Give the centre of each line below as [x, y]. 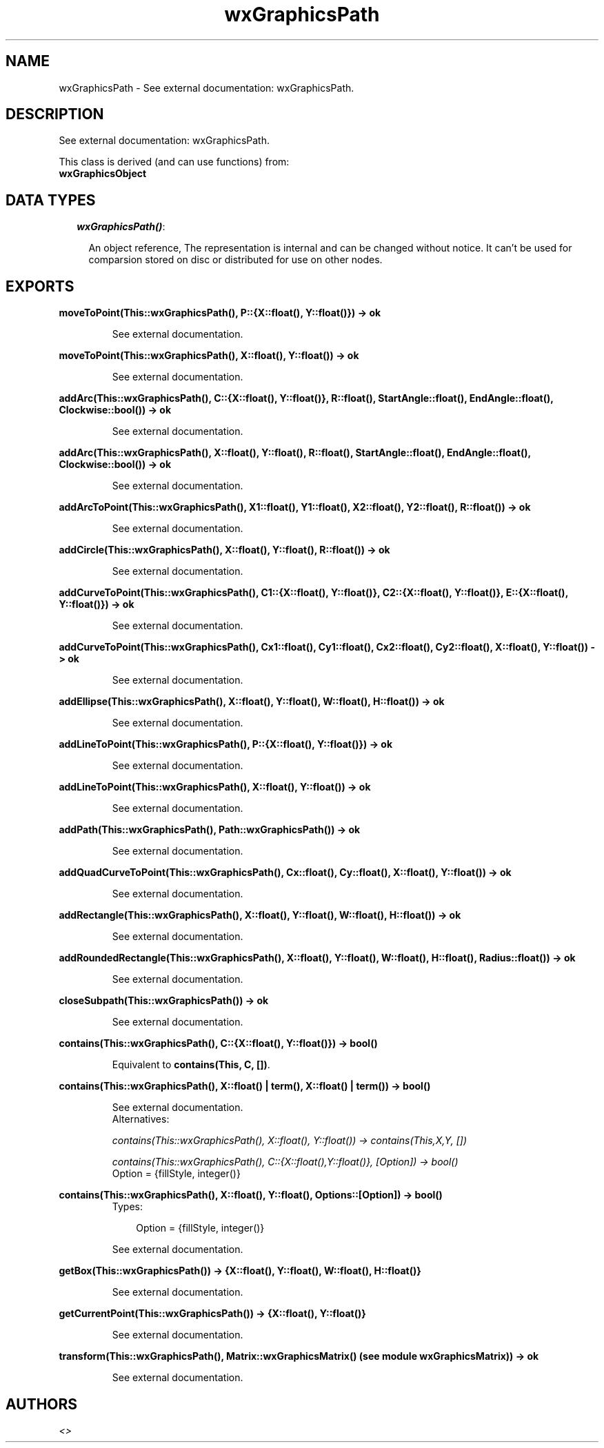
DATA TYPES [51, 200]
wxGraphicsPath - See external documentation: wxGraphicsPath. [207, 88]
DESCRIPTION [55, 114]
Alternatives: [141, 1119]
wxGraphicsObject [103, 174]
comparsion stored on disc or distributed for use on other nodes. [235, 260]
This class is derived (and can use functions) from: [174, 162]
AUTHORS [42, 1404]
